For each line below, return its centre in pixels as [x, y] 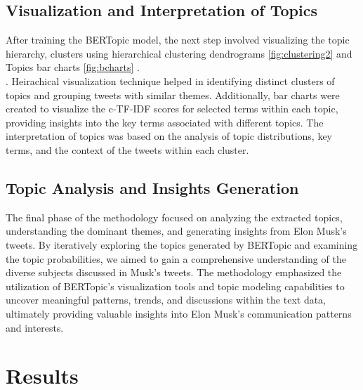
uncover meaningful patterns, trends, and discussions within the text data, [166, 300]
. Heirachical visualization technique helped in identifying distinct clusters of [170, 80]
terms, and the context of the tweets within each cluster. [127, 149]
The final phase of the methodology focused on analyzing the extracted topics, [174, 217]
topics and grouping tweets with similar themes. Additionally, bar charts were [173, 95]
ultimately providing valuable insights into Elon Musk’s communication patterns [179, 313]
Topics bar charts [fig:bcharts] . [73, 67]
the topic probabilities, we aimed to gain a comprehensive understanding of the [176, 258]
